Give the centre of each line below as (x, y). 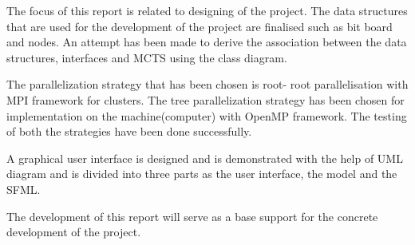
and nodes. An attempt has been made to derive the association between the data (207, 42)
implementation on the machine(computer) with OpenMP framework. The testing (207, 115)
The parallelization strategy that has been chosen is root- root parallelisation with (207, 84)
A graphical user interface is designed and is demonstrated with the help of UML (205, 158)
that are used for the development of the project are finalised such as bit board (200, 26)
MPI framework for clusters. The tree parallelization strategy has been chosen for (206, 99)
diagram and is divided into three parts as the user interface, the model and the (202, 174)
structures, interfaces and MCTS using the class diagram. (147, 57)
